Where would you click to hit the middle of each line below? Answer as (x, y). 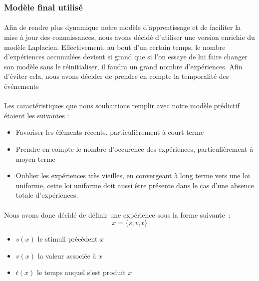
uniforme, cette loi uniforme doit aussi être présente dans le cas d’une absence (135, 185)
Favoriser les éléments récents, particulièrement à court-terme (110, 132)
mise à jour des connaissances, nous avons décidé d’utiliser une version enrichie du (129, 37)
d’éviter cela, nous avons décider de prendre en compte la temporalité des (117, 76)
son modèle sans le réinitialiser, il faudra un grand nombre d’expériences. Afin (123, 66)
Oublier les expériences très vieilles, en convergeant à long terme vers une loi (133, 175)
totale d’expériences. (47, 195)
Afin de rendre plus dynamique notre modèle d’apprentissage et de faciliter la (123, 27)
